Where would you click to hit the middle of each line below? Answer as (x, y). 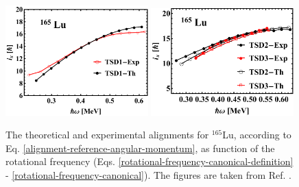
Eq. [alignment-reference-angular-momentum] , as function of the (140, 148)
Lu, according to (257, 135)
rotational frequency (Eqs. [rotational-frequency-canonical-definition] (149, 161)
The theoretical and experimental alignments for (107, 135)
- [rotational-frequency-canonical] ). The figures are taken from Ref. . (149, 175)
